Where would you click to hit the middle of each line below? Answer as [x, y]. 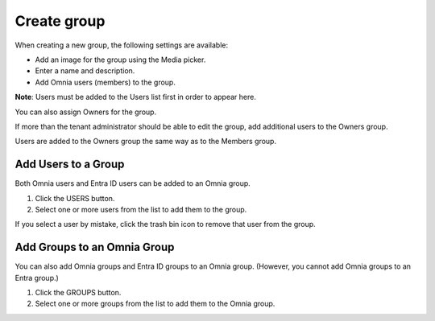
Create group [60, 21]
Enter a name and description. [85, 71]
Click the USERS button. [75, 198]
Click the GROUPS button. [78, 293]
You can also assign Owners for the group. [86, 112]
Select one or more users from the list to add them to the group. [141, 209]
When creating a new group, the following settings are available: [122, 45]
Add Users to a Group [70, 165]
